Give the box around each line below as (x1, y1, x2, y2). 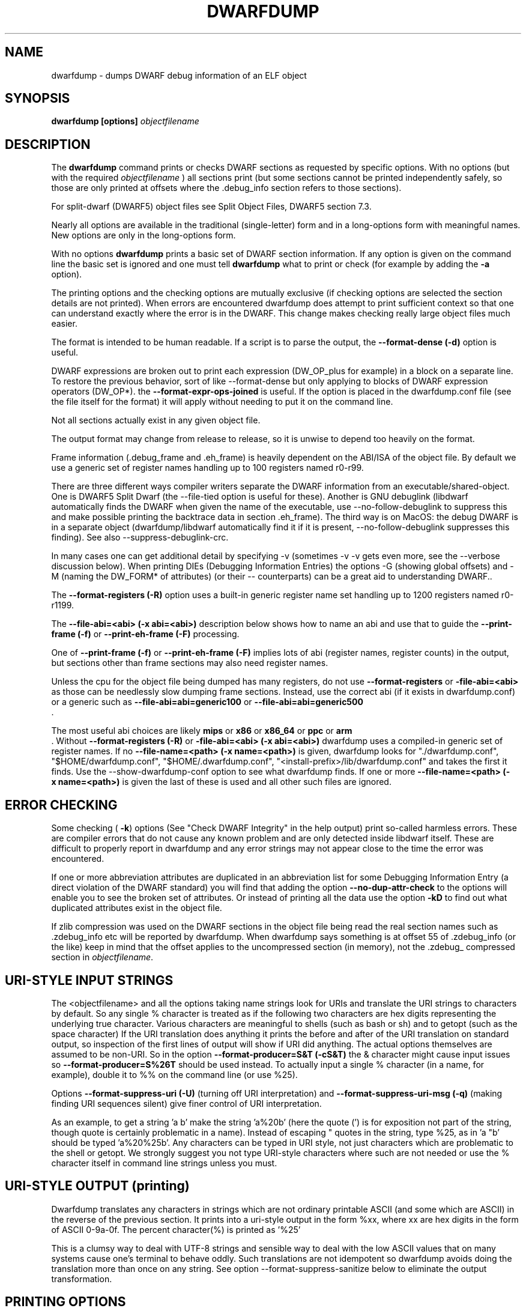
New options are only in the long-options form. (51, 230, 236, 241)
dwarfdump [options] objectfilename (51, 116, 199, 127)
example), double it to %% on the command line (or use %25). (51, 1069, 298, 1080)
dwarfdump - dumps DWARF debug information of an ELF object (51, 70, 307, 80)
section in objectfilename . (51, 952, 154, 963)
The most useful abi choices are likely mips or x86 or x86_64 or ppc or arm (51, 725, 352, 736)
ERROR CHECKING (5, 797, 118, 813)
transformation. (51, 1273, 112, 1284)
